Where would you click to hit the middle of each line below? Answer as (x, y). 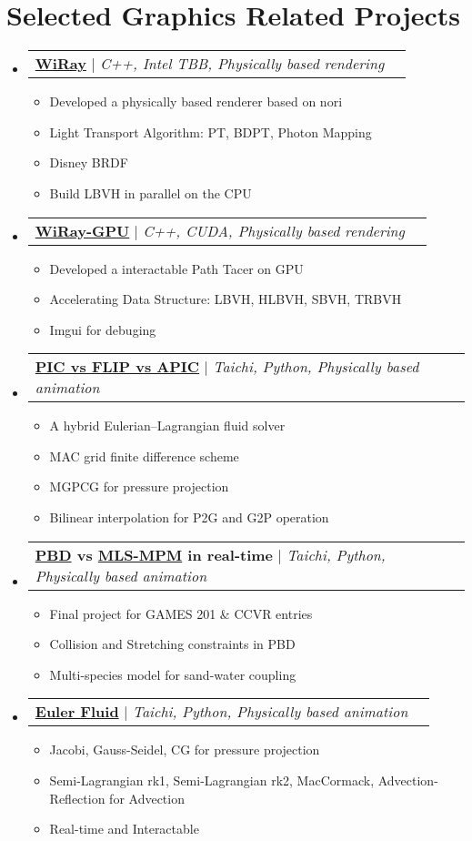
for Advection (147, 798)
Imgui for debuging (103, 329)
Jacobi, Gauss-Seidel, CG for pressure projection (185, 750)
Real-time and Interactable (124, 829)
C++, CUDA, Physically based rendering (274, 230)
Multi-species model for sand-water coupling (173, 674)
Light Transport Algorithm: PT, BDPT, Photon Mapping (211, 132)
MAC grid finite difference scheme (144, 456)
